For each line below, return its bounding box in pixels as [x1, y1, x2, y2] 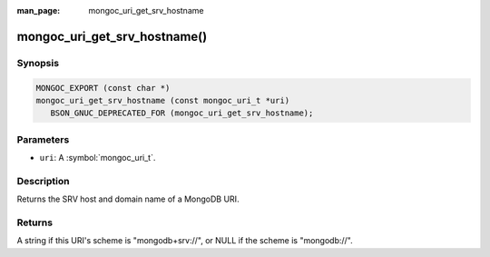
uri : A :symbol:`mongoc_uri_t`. [39, 153, 156, 163]
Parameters [16, 133, 70, 145]
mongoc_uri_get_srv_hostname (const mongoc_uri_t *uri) [35, 95, 290, 105]
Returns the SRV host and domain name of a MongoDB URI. [16, 193, 240, 204]
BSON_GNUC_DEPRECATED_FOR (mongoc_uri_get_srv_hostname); [50, 108, 314, 118]
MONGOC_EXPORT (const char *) [35, 83, 171, 93]
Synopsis [16, 56, 59, 69]
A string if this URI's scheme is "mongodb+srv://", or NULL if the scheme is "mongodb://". [16, 235, 353, 246]
